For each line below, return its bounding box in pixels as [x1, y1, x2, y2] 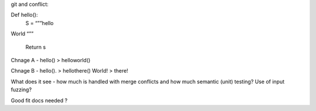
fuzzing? [11, 86, 32, 93]
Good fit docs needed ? [11, 96, 68, 104]
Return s [25, 44, 46, 51]
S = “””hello [25, 19, 54, 26]
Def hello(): [11, 12, 38, 19]
